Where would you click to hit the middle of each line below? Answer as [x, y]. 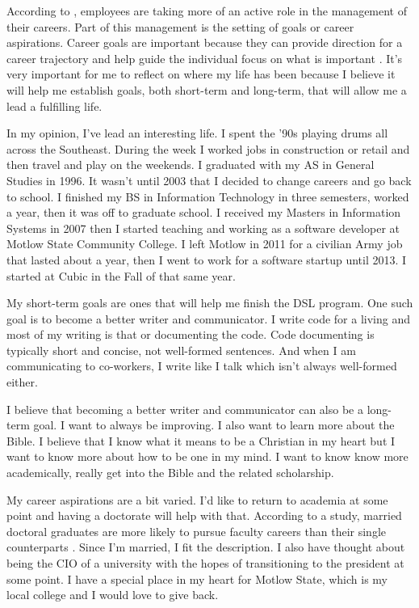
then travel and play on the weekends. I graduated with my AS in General [191, 165]
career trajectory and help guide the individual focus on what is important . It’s [205, 58]
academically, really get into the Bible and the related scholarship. [170, 473]
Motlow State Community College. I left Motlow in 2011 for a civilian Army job [205, 244]
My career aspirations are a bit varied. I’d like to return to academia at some [197, 499]
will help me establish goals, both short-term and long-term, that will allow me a [207, 89]
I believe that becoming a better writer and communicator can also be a [185, 409]
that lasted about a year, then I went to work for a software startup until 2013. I [207, 259]
